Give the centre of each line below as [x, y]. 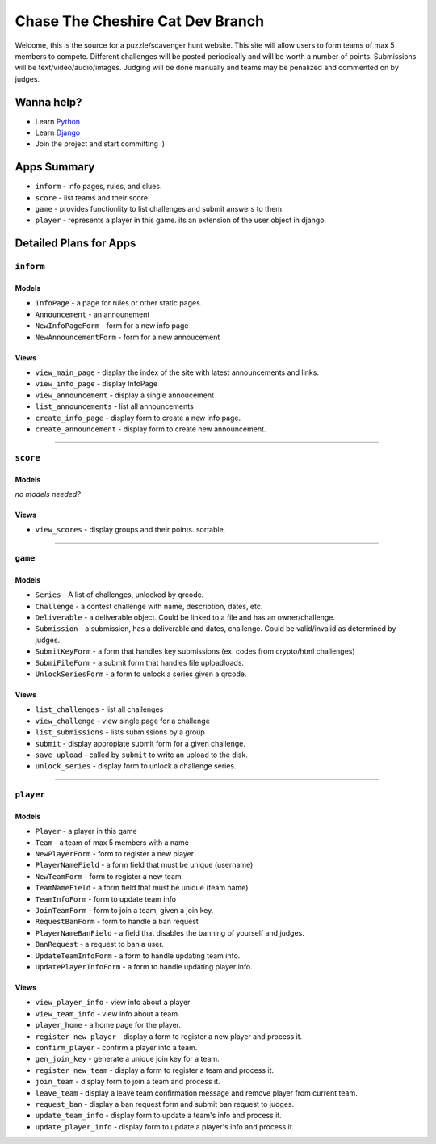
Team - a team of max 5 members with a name [112, 842]
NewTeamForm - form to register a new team [108, 876]
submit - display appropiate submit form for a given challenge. [140, 743]
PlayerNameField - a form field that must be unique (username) [144, 865]
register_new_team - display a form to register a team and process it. [155, 1070]
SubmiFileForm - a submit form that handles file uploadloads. [140, 662]
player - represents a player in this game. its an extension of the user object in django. [181, 220]
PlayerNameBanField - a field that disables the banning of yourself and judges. [170, 932]
